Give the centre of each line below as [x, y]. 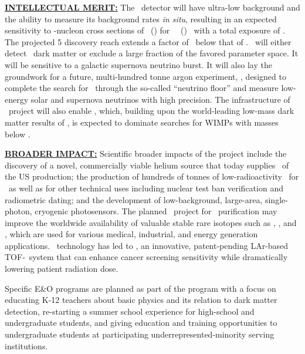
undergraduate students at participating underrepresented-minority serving [140, 334]
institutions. [26, 345]
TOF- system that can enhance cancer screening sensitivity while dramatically [146, 257]
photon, [18, 211]
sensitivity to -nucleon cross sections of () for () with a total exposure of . [145, 30]
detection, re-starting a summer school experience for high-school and [130, 311]
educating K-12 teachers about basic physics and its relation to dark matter [141, 300]
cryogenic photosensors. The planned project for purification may [156, 211]
